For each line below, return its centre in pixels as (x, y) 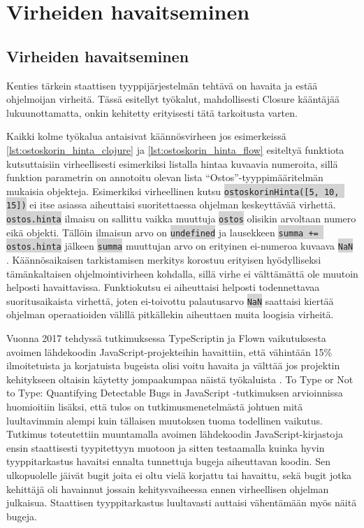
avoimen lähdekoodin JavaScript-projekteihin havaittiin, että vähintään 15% (169, 351)
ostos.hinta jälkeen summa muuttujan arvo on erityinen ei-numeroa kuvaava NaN (180, 246)
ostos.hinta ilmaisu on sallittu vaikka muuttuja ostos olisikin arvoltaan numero (181, 219)
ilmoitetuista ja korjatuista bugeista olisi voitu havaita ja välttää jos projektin (173, 365)
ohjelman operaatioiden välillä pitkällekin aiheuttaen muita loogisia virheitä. (170, 314)
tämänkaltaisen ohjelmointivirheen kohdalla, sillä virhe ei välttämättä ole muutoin (182, 273)
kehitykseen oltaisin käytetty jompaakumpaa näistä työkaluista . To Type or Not (180, 379)
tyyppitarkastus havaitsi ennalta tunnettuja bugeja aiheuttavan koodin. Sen (168, 461)
